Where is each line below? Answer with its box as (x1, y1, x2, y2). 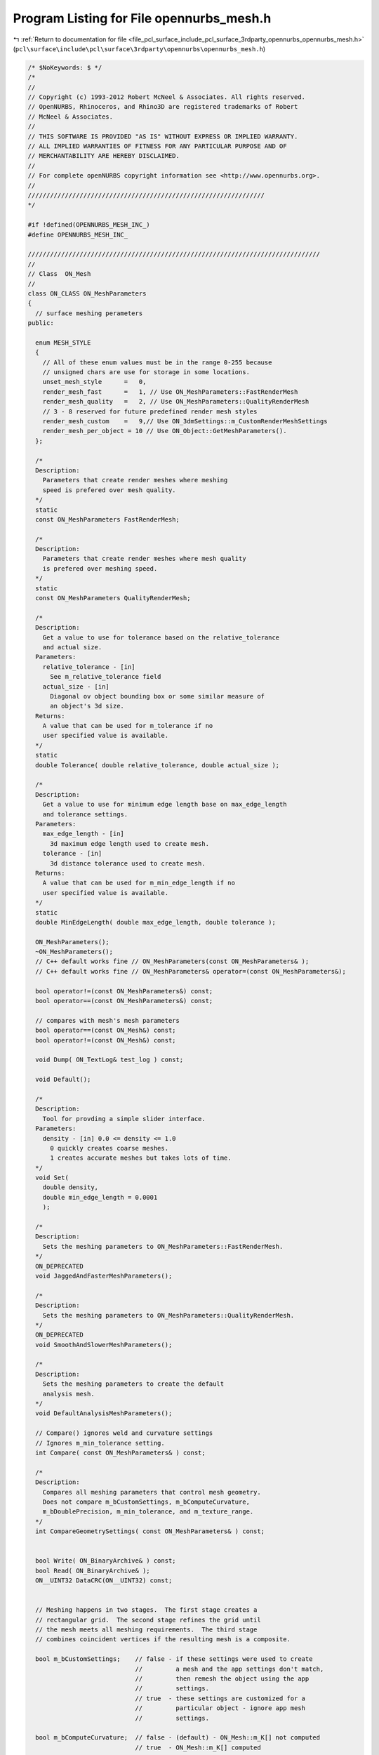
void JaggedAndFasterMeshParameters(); (35, 1271, 173, 1280)
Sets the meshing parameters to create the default (42, 1380, 225, 1388)
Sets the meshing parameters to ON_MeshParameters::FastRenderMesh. (42, 1243, 284, 1250)
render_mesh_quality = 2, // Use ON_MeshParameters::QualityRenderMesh (42, 397, 310, 406)
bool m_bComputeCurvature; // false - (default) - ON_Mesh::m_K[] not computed (35, 1734, 321, 1742)
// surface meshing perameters (35, 309, 143, 317)
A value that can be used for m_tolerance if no (42, 722, 213, 730)
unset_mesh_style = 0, (42, 378, 147, 386)
